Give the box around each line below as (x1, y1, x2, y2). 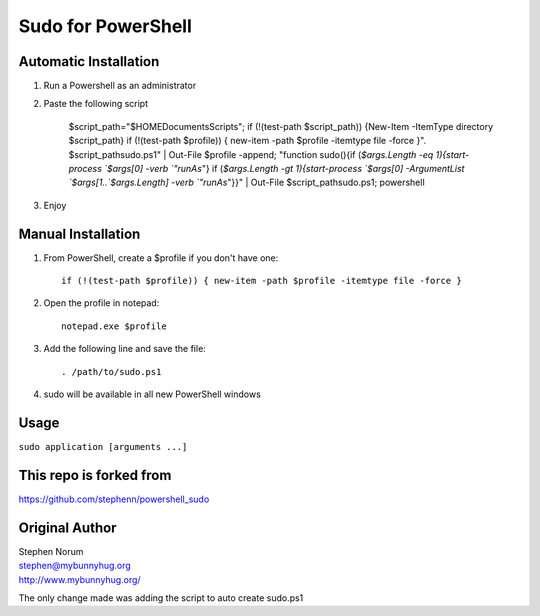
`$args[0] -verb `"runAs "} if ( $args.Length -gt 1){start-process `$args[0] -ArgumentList (103, 163, 465, 175)
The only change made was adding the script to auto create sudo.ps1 (18, 591, 304, 604)
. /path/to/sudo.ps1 (61, 366, 162, 377)
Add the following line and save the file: (43, 343, 207, 355)
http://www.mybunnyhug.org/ (18, 573, 141, 585)
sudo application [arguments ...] (18, 441, 188, 452)
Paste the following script (43, 98, 149, 110)
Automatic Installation (18, 53, 160, 70)
